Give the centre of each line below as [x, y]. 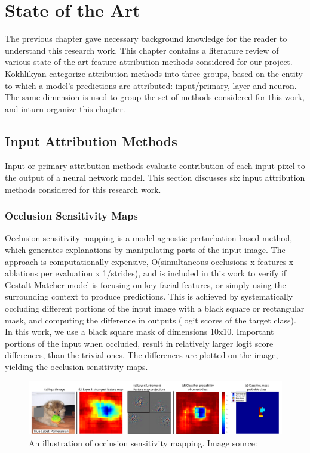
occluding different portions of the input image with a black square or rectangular [155, 308]
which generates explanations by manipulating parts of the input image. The [145, 250]
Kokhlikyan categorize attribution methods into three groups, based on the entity [154, 73]
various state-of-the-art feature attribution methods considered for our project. [149, 62]
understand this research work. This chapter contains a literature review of [142, 50]
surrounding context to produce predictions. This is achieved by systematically [149, 296]
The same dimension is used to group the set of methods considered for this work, [155, 97]
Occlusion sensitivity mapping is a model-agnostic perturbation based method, [149, 238]
